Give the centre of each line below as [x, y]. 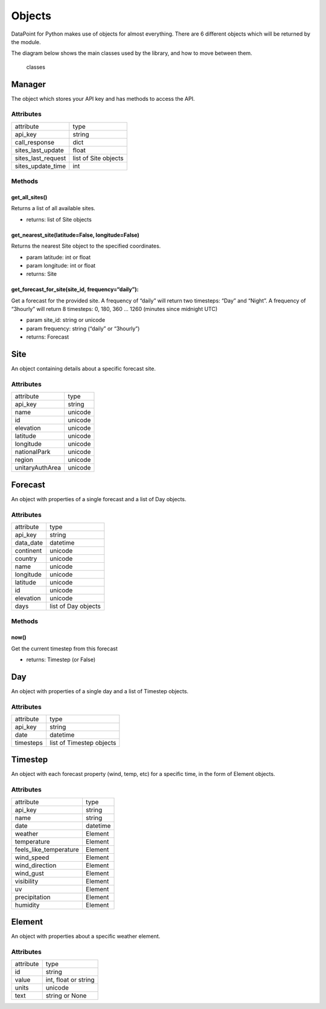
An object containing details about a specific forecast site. [84, 369]
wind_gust [30, 873]
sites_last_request [40, 158]
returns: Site [42, 274]
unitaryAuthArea [38, 468]
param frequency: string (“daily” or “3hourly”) [83, 328]
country [26, 559]
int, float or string [70, 980]
